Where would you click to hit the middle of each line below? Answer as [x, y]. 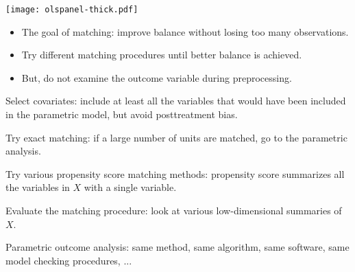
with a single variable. [130, 187]
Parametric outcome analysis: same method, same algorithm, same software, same [177, 247]
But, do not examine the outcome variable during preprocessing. [157, 77]
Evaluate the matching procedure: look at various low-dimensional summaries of [174, 210]
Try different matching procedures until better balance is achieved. [162, 55]
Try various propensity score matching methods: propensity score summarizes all [175, 173]
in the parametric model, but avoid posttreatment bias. [122, 114]
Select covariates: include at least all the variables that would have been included [176, 101]
